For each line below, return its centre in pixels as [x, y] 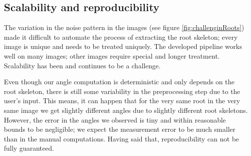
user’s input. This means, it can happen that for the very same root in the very [122, 101]
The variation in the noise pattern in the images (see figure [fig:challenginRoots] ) [124, 27]
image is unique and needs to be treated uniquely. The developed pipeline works [123, 46]
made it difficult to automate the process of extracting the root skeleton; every [121, 37]
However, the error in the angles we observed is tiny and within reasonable [115, 119]
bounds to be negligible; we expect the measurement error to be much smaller [120, 129]
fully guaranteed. [29, 148]
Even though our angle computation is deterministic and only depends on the [119, 82]
